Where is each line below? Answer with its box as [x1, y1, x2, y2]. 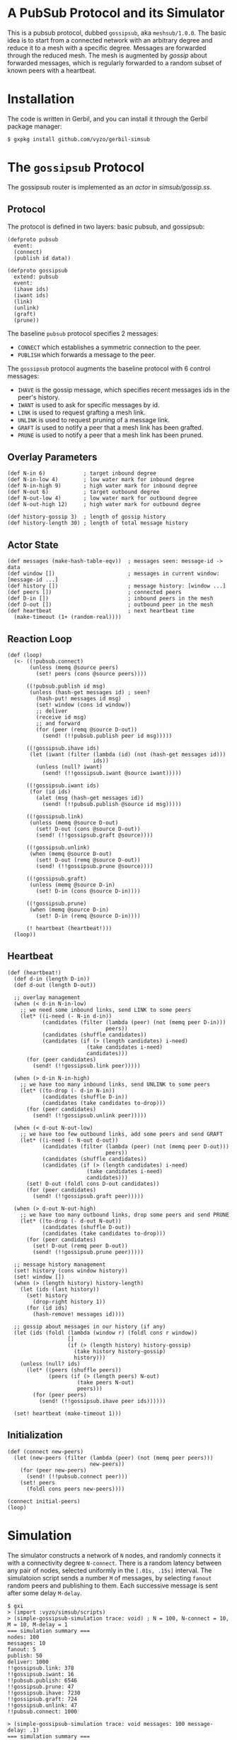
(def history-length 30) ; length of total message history [7, 519, 189, 527]
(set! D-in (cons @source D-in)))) [35, 888, 141, 895]
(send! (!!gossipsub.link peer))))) [33, 1062, 141, 1069]
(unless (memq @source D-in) [29, 881, 115, 888]
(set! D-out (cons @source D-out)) [35, 825, 141, 833]
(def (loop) [7, 651, 42, 659]
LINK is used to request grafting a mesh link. [17, 408, 146, 417]
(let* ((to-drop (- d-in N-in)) [20, 1087, 115, 1094]
